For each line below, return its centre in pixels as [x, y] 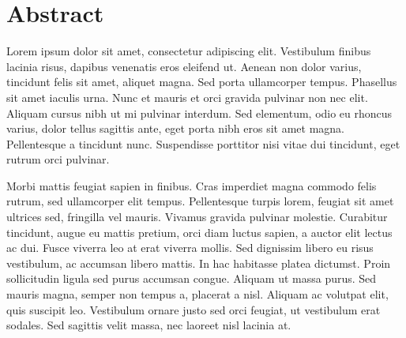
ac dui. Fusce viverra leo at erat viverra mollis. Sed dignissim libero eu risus [190, 248]
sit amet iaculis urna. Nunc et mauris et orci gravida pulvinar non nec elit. [187, 97]
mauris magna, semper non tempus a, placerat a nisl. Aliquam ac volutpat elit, [197, 294]
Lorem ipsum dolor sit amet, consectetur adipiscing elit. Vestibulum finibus [189, 51]
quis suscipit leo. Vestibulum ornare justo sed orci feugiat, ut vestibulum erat [194, 309]
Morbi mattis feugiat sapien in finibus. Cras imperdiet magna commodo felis [192, 185]
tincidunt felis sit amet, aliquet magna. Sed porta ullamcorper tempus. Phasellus [202, 82]
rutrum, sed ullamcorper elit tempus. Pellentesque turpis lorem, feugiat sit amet [200, 201]
